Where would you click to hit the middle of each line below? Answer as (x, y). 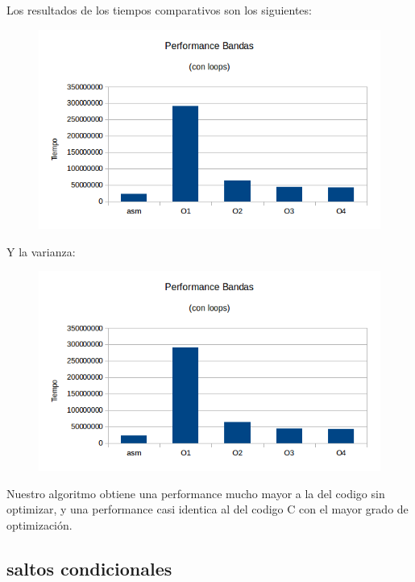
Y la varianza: (41, 251)
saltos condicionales (89, 568)
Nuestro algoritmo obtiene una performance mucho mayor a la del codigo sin (196, 493)
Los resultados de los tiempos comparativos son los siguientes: (159, 10)
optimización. (39, 524)
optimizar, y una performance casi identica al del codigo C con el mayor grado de (207, 509)
